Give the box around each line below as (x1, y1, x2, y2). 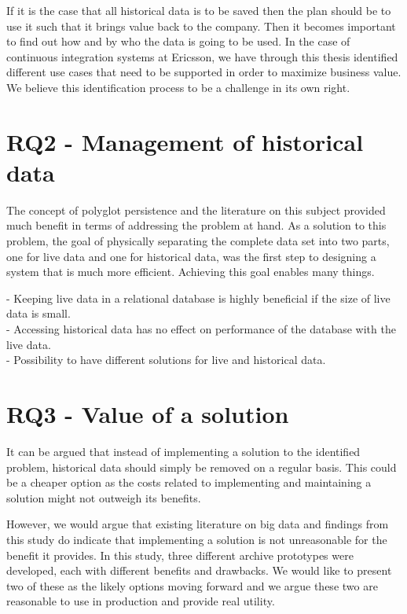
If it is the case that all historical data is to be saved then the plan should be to (6, 2, 391, 18)
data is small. (6, 305, 71, 322)
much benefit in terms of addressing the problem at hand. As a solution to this (6, 217, 387, 233)
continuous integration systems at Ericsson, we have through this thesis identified (6, 48, 398, 64)
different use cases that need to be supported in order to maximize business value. (6, 64, 401, 80)
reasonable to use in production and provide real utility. (6, 593, 275, 609)
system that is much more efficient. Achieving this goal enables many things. (6, 263, 375, 280)
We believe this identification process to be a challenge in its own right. (6, 79, 350, 95)
